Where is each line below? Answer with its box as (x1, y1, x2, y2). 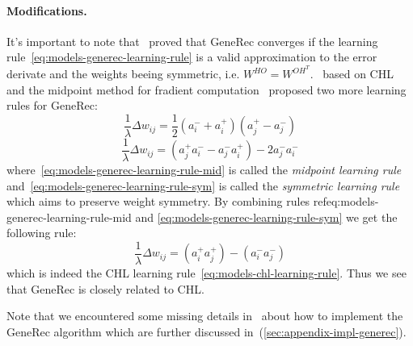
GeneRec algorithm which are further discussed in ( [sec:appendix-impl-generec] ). (6, 323, 407, 340)
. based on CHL (310, 65, 394, 82)
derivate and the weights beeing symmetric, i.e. (6, 65, 240, 82)
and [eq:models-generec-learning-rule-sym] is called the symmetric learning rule (6, 177, 400, 194)
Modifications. (6, 2, 87, 19)
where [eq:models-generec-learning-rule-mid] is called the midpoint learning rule (6, 160, 402, 177)
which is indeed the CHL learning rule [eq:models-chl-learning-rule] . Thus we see (6, 264, 407, 281)
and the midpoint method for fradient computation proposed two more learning (6, 81, 407, 98)
